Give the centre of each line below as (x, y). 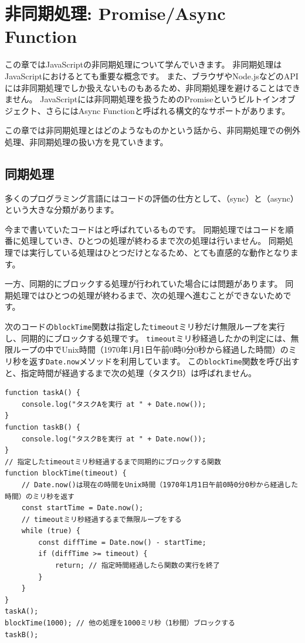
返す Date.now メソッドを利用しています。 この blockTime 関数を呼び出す (164, 361)
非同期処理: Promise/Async (115, 13)
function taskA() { (43, 393)
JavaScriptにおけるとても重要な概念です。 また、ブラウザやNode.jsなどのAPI (152, 76)
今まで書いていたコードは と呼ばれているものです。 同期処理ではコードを (145, 229)
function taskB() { (43, 427)
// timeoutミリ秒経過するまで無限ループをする (101, 519)
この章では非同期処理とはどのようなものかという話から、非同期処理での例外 (152, 130)
